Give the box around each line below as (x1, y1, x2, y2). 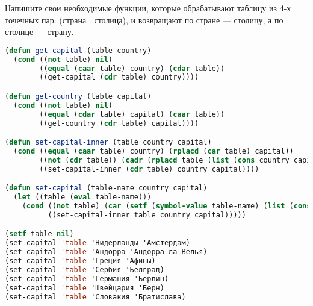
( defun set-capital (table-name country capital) (5, 184, 208, 193)
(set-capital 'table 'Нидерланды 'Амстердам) (5, 239, 190, 248)
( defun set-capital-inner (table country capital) (5, 138, 212, 147)
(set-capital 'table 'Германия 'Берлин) (5, 274, 169, 283)
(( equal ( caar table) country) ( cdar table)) (39, 64, 225, 73)
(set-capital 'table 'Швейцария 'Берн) (5, 283, 164, 292)
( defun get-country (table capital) (5, 92, 152, 101)
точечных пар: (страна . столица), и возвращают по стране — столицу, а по (5, 13, 284, 26)
